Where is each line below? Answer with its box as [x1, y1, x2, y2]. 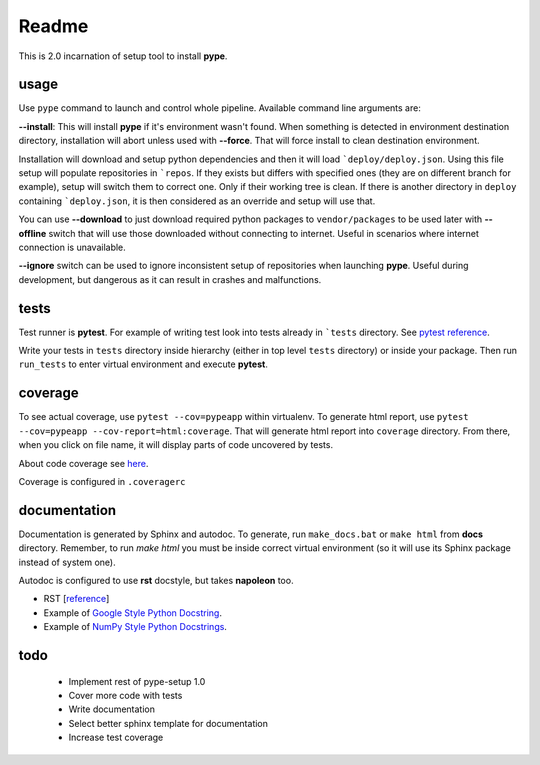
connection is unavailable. [18, 241, 127, 253]
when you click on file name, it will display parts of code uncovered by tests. [18, 439, 334, 451]
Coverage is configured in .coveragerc [18, 475, 186, 487]
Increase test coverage [68, 731, 164, 744]
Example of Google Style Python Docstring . [43, 606, 222, 619]
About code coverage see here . [18, 457, 149, 469]
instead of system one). [18, 556, 116, 568]
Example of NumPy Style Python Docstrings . [43, 621, 227, 633]
